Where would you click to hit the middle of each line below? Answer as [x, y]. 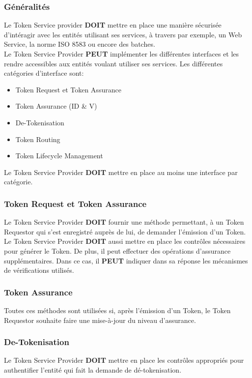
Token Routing [38, 139]
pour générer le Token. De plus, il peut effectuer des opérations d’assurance [117, 250]
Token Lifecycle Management [59, 156]
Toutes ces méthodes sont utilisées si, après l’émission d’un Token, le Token [117, 310]
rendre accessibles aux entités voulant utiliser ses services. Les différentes [113, 63]
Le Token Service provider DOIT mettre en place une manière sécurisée [113, 25]
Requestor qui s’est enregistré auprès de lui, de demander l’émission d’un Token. [125, 231]
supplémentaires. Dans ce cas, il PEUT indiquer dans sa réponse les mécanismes [126, 260]
